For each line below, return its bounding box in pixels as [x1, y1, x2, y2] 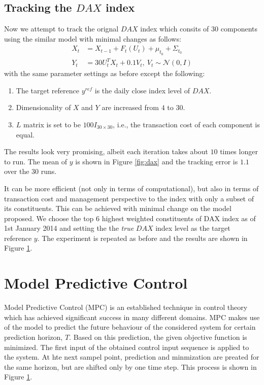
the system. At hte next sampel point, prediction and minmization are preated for [4, 352, 259, 362]
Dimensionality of [16, 102, 71, 113]
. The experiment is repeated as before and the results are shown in [37, 232, 248, 243]
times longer [220, 146, 258, 157]
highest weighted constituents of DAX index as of [102, 213, 256, 223]
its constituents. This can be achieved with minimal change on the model [4, 203, 232, 214]
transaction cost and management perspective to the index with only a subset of [4, 193, 254, 203]
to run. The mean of [4, 156, 68, 166]
